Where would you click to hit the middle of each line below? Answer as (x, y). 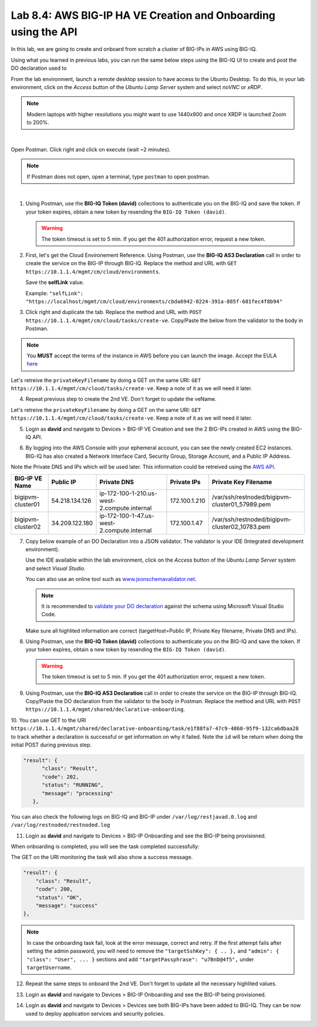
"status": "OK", (59, 897)
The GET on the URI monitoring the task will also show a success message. (102, 857)
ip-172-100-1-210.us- (129, 493)
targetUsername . (49, 967)
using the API (44, 32)
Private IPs (185, 482)
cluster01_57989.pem (241, 504)
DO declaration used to (39, 68)
